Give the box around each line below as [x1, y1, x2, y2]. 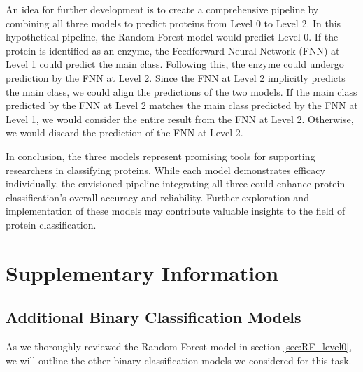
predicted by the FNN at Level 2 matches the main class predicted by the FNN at [6, 98, 358, 113]
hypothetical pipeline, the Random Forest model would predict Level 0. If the [6, 29, 339, 44]
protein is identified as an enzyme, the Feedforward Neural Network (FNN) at [6, 43, 340, 57]
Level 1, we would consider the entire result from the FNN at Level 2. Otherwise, [6, 111, 354, 126]
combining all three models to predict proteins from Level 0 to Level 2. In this [6, 15, 341, 30]
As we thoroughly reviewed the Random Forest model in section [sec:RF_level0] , [6, 339, 353, 354]
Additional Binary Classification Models [6, 306, 301, 328]
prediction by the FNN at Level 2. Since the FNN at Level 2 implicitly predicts [6, 70, 346, 85]
